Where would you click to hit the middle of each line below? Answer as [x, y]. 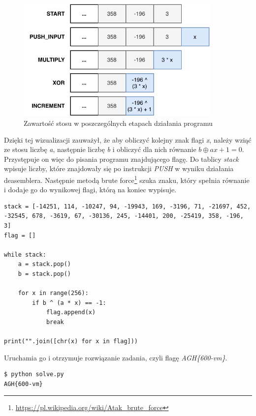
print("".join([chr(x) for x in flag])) [71, 342]
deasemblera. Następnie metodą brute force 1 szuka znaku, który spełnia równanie [127, 179]
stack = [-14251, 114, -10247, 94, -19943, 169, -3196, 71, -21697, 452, [128, 206]
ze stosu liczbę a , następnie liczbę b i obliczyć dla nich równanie [100, 149]
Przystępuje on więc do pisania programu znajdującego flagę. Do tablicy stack [121, 159]
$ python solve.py [34, 374]
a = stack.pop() [45, 264]
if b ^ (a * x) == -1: [69, 303]
